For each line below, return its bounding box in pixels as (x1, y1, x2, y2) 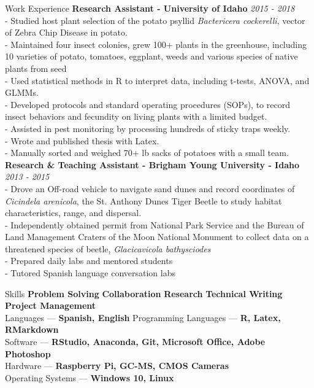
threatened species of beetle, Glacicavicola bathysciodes (5, 242, 211, 255)
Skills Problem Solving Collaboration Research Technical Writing (5, 287, 283, 300)
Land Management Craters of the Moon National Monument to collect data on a (5, 230, 309, 243)
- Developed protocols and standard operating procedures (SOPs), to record (5, 98, 290, 111)
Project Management (5, 299, 96, 312)
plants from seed (5, 61, 67, 74)
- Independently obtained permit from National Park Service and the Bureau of (5, 218, 304, 231)
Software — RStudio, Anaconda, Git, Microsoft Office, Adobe (5, 335, 266, 348)
